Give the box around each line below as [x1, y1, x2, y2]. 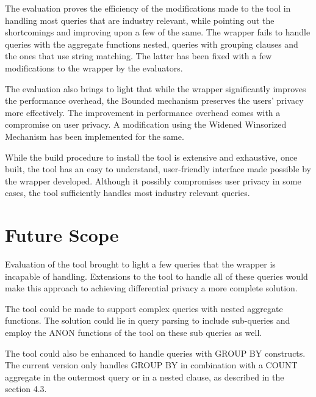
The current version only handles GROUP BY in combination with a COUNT [5, 359, 298, 371]
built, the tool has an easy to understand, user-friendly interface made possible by [5, 162, 311, 175]
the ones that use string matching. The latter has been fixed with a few [5, 49, 272, 62]
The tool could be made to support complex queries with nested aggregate [5, 302, 283, 315]
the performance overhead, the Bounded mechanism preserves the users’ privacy [5, 94, 304, 107]
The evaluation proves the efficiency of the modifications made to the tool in [5, 2, 291, 14]
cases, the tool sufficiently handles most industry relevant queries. [5, 186, 250, 199]
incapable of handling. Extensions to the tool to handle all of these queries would [5, 269, 308, 282]
